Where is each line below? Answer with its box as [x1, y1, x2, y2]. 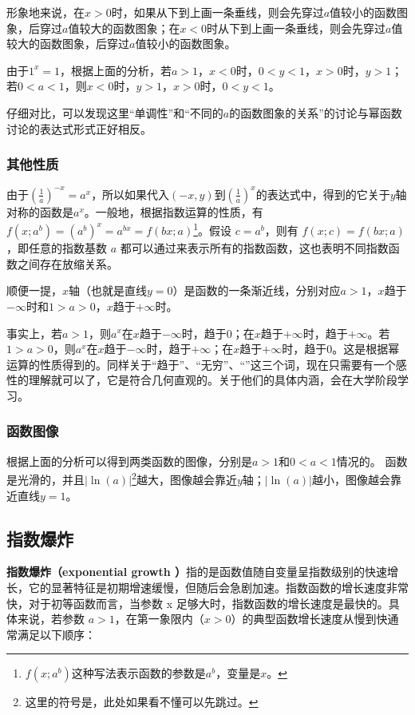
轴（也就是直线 [69, 282, 148, 299]
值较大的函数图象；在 [68, 19, 180, 36]
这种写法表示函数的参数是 [71, 665, 206, 681]
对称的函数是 [6, 203, 73, 220]
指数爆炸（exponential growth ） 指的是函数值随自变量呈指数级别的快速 [6, 563, 388, 580]
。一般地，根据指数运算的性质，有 [84, 203, 263, 220]
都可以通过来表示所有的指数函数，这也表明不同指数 [120, 240, 389, 256]
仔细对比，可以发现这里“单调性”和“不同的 [6, 104, 223, 121]
